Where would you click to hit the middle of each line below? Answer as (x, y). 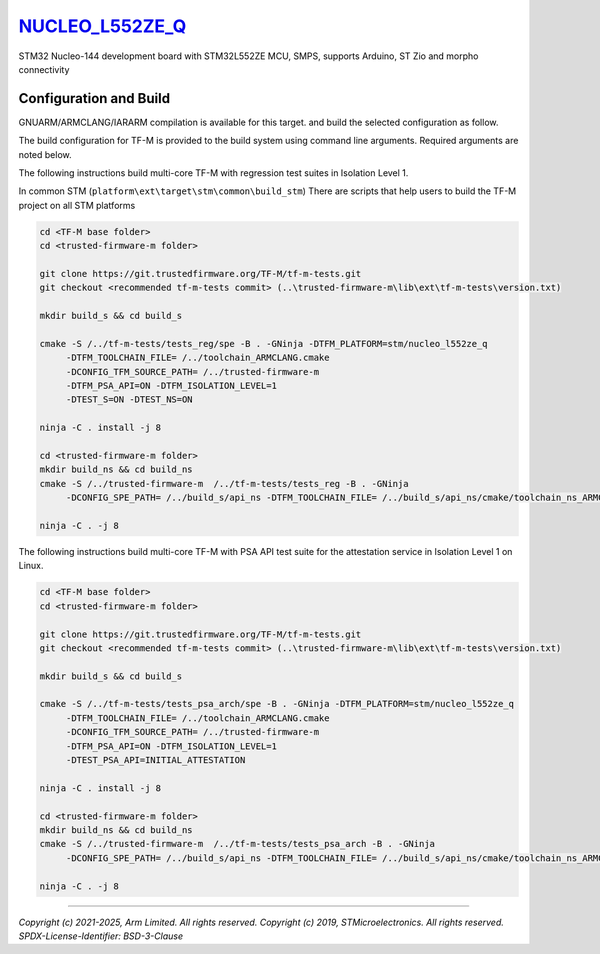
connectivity (44, 69)
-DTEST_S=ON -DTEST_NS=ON (129, 399)
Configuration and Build (94, 98)
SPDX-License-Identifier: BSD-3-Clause (101, 936)
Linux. (31, 566)
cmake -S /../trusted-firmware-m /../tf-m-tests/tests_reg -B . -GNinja (224, 483)
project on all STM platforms (77, 205)
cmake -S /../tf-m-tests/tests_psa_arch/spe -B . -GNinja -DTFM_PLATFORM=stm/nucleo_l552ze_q (277, 704)
